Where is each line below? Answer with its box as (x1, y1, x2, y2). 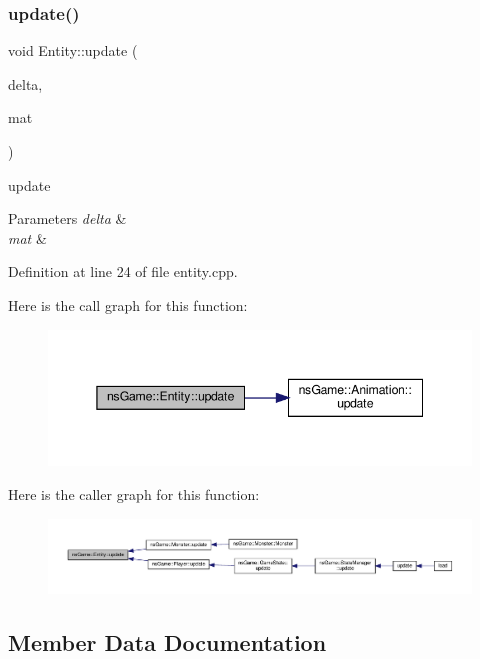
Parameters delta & (8, 208, 127, 229)
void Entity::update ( (8, 40, 138, 61)
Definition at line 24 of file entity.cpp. (8, 261, 238, 282)
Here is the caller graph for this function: (8, 483, 260, 504)
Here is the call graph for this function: (8, 294, 248, 315)
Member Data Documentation (8, 626, 327, 657)
